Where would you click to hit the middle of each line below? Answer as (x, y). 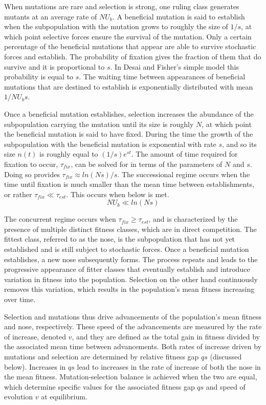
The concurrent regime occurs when (60, 219)
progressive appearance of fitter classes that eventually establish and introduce (127, 269)
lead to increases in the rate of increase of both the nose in (169, 366)
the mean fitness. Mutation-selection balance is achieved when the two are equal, (131, 377)
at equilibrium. (64, 397)
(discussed (226, 356)
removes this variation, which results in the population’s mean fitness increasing (129, 289)
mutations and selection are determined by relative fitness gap (102, 356)
